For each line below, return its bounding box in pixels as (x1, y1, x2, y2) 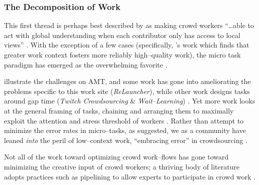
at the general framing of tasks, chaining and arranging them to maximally (4, 105, 234, 115)
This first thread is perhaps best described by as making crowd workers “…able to (4, 20, 254, 30)
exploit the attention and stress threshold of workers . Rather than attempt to (4, 115, 244, 125)
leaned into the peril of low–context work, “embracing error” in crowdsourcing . (4, 134, 247, 145)
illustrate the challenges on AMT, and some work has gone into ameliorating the (4, 76, 251, 86)
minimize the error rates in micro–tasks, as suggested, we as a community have (4, 125, 246, 135)
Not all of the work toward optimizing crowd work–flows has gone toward (4, 151, 229, 162)
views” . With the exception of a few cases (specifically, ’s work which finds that (4, 39, 249, 50)
